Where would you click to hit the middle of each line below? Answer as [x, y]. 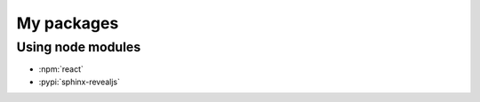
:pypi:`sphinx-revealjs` [79, 82]
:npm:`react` [61, 69]
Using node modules [79, 47]
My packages [68, 23]
